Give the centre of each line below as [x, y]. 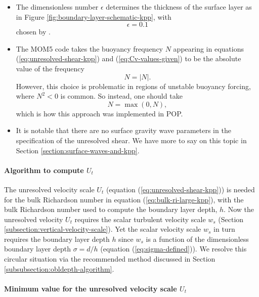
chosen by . [33, 32]
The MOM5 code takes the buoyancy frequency [90, 48]
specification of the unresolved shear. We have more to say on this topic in [131, 140]
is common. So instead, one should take [121, 96]
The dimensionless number [57, 7]
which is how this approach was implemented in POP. [99, 113]
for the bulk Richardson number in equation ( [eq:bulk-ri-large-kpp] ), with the [124, 199]
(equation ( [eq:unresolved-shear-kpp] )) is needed [180, 189]
